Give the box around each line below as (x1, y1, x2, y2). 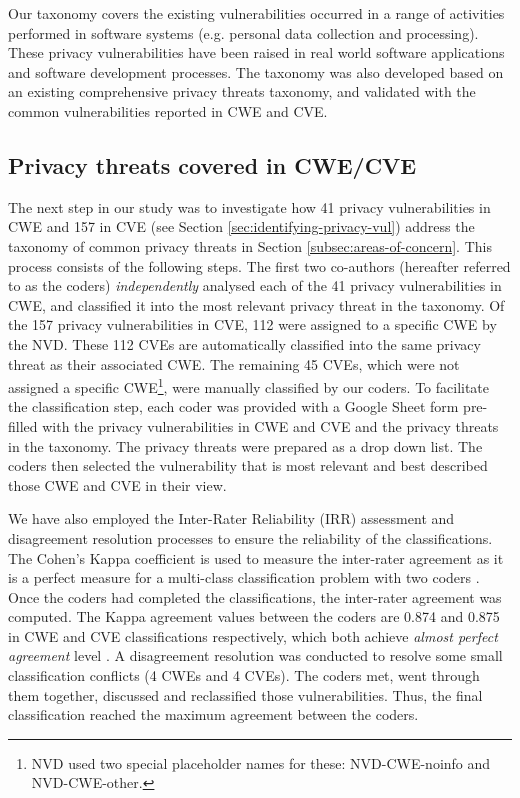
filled (8, 415, 38, 436)
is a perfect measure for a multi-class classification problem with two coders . (8, 567, 480, 588)
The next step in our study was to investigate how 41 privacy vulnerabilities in (8, 196, 491, 217)
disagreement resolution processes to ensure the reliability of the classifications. (8, 527, 493, 548)
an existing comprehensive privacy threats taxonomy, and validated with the (8, 81, 476, 102)
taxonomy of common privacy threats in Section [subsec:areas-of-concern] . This (8, 235, 492, 256)
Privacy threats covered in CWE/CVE (8, 149, 417, 180)
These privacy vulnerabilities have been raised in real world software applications (8, 42, 505, 63)
